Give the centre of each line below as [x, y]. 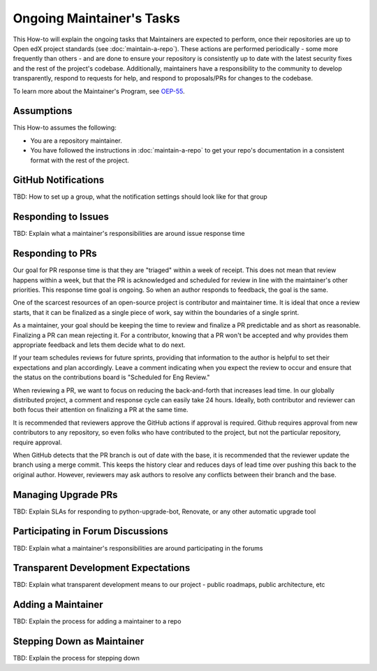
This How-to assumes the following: [65, 128]
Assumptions [43, 111]
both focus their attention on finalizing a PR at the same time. [101, 410]
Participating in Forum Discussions [91, 531]
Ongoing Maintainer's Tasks [97, 18]
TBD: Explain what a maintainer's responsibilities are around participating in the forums [138, 548]
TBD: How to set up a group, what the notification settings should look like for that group [140, 197]
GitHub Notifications [59, 180]
